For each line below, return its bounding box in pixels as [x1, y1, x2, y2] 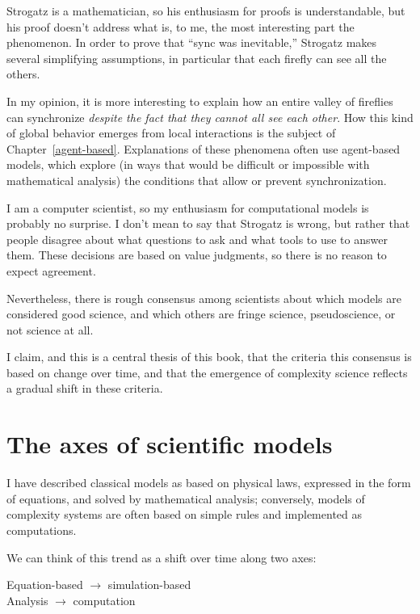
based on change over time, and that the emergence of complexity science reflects [6, 364, 408, 381]
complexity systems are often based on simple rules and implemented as [6, 506, 363, 523]
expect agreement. [6, 262, 96, 279]
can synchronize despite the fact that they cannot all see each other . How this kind [6, 108, 414, 125]
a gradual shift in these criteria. [6, 380, 163, 397]
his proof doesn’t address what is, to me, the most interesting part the [6, 18, 355, 35]
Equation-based [6, 576, 83, 593]
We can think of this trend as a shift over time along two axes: [6, 549, 317, 566]
